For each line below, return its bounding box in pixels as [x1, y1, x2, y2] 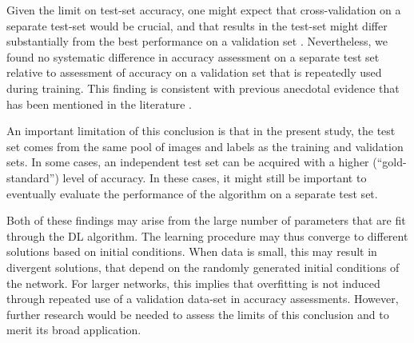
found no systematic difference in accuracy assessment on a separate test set [6, 48, 380, 65]
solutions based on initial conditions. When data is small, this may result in [6, 243, 377, 260]
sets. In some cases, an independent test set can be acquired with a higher [6, 154, 369, 170]
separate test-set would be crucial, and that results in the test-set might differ [6, 17, 388, 34]
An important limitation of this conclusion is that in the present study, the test [6, 122, 396, 139]
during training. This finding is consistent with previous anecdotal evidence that [6, 79, 400, 96]
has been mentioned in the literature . [6, 95, 192, 112]
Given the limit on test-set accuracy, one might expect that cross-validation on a [6, 2, 401, 18]
